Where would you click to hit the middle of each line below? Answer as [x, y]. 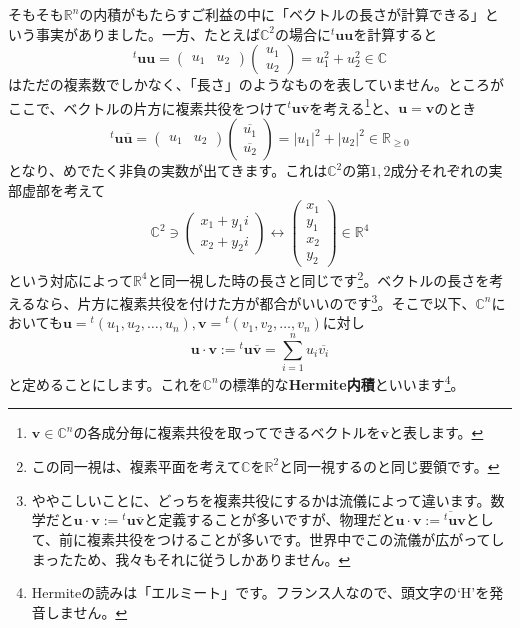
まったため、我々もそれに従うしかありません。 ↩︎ [191, 558]
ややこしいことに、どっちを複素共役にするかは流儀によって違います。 [261, 499]
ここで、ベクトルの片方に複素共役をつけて [148, 107]
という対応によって [70, 279]
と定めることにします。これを [105, 383]
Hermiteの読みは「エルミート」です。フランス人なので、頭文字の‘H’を [260, 592]
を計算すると [395, 33]
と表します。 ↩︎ [436, 432]
